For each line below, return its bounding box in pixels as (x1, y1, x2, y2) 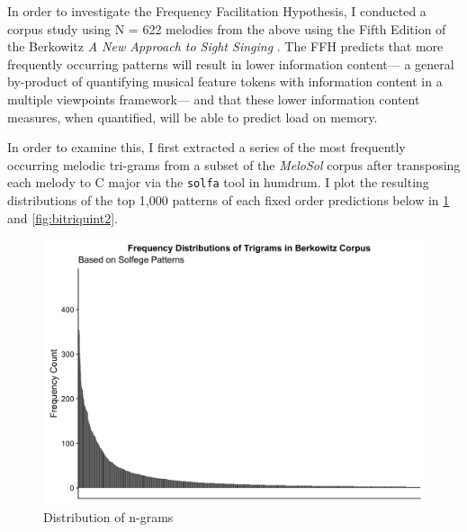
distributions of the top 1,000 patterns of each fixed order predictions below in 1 (7, 191, 450, 209)
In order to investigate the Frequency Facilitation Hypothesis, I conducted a (7, 2, 427, 20)
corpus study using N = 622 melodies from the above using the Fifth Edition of (7, 19, 446, 38)
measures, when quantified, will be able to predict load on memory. (7, 107, 378, 126)
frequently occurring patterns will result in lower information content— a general (7, 54, 454, 73)
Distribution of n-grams (43, 508, 174, 527)
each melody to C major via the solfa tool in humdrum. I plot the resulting (7, 173, 429, 192)
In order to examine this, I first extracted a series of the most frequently (7, 138, 406, 157)
